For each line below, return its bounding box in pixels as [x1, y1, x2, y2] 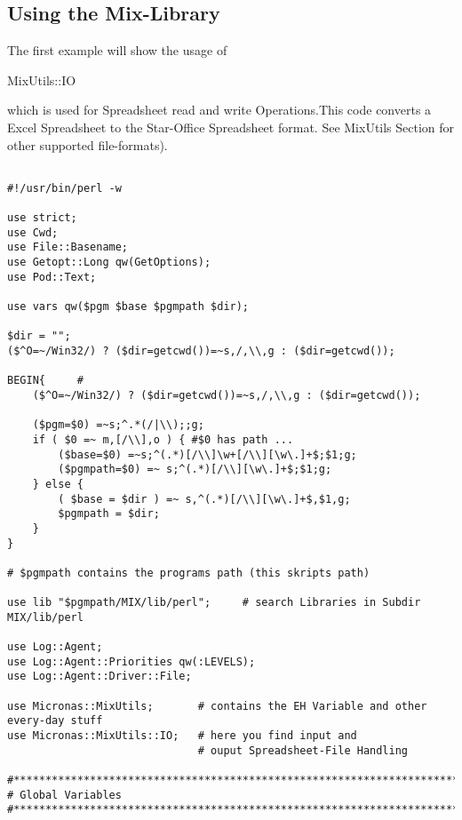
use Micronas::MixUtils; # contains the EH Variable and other [7, 699, 427, 713]
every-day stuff [7, 714, 103, 728]
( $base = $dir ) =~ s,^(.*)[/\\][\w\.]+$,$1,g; [58, 492, 351, 506]
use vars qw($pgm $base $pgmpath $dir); [7, 300, 250, 314]
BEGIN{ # [7, 374, 84, 387]
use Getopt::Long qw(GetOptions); [7, 256, 211, 269]
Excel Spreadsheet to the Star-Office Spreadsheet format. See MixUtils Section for [7, 117, 455, 136]
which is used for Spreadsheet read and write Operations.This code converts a [7, 100, 432, 119]
